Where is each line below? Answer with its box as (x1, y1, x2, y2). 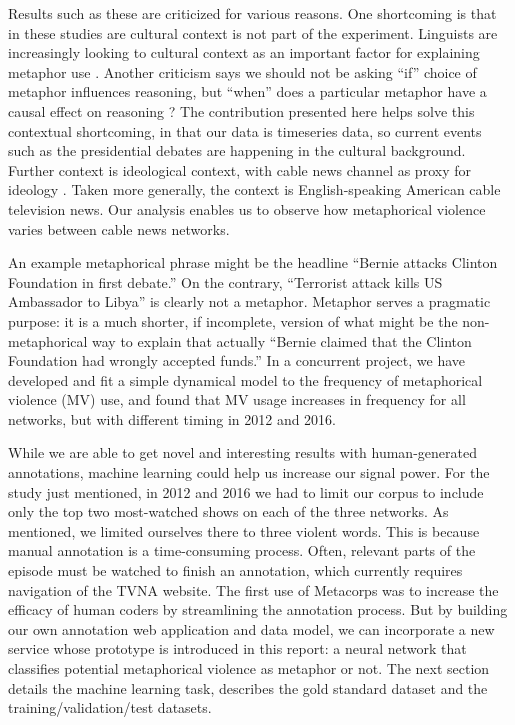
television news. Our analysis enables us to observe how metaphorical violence (8, 198, 486, 219)
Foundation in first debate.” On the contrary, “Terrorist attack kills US (8, 271, 443, 292)
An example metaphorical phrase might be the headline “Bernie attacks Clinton (8, 252, 498, 273)
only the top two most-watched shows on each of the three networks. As (8, 501, 449, 522)
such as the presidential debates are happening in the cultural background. (8, 140, 466, 161)
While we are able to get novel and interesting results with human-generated (8, 442, 477, 463)
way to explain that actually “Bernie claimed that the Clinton (92, 330, 472, 351)
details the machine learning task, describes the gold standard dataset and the (8, 677, 488, 698)
